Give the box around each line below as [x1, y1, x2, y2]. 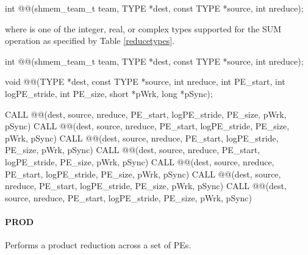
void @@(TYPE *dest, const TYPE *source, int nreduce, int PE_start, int [5, 75, 285, 88]
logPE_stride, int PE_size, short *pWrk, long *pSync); [5, 87, 213, 99]
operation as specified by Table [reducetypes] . [5, 34, 174, 47]
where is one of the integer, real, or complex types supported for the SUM [5, 22, 282, 35]
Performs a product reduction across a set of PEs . [5, 239, 192, 251]
